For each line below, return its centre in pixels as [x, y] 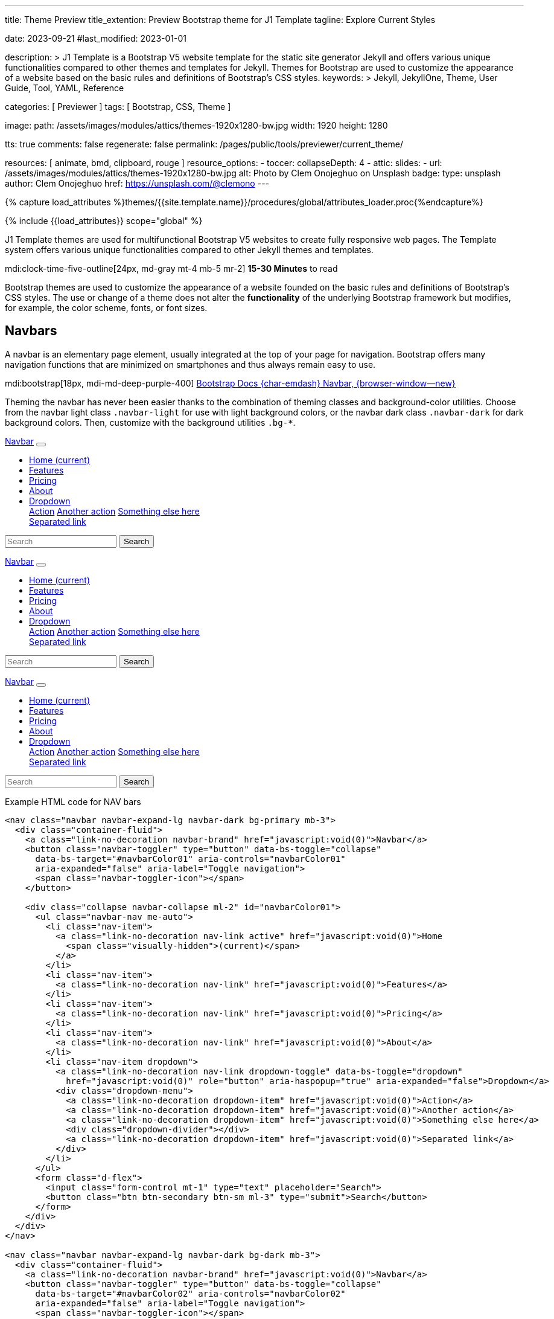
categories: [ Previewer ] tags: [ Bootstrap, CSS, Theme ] [118, 107]
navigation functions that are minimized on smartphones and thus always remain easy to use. [190, 364]
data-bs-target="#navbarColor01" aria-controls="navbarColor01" [190, 858]
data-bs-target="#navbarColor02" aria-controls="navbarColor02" [190, 1293]
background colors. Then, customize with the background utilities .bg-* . [150, 422]
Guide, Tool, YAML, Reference [65, 88]
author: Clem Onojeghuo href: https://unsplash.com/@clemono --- [137, 183]
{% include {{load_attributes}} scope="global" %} [104, 221]
